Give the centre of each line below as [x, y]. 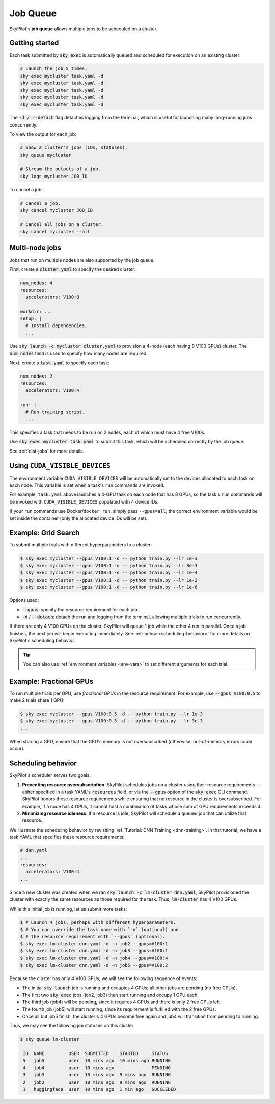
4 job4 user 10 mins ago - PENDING [97, 1068]
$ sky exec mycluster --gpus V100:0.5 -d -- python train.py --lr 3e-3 [112, 721]
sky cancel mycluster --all [55, 232]
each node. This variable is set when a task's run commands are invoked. [87, 485]
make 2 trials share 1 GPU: [37, 700]
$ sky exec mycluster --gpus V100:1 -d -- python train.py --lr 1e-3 [109, 558]
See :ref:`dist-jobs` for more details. [47, 451]
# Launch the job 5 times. [54, 69]
